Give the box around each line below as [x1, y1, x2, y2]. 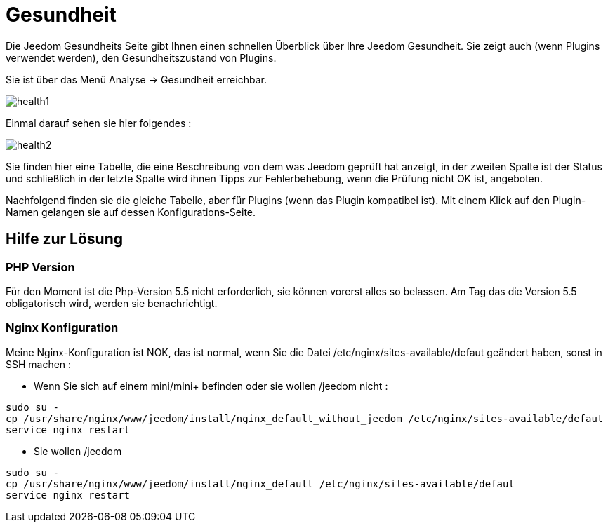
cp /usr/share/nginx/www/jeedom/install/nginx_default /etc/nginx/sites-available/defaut [6, 478, 515, 489]
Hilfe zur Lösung [6, 230, 124, 248]
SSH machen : [6, 358, 72, 370]
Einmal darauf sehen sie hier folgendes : [6, 116, 192, 129]
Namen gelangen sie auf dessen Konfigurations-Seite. [6, 205, 256, 218]
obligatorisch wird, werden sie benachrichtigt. [6, 297, 218, 309]
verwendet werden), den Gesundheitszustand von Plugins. [6, 51, 277, 64]
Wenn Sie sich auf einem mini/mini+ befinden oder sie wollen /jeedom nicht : [34, 379, 388, 392]
